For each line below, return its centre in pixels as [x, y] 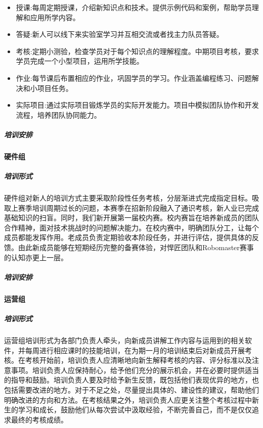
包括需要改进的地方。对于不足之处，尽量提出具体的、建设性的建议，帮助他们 [131, 389]
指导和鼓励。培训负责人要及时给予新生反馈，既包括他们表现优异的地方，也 [135, 380]
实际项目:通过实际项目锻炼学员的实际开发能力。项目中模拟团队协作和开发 [137, 105]
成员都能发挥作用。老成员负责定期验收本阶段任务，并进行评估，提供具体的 [128, 237]
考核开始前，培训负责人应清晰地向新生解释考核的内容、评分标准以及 [138, 360]
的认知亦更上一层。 [36, 257]
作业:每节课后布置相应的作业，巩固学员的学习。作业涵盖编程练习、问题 [134, 78]
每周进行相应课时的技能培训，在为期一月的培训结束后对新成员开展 [135, 350]
